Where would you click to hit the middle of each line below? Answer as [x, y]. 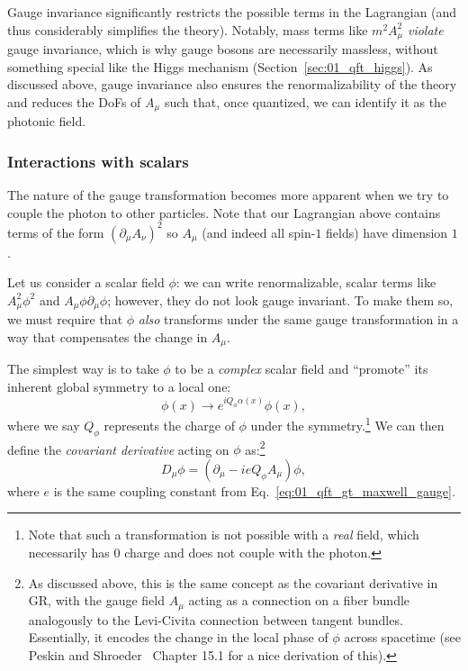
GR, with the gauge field [96, 600]
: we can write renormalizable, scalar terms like [306, 282]
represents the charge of [169, 425]
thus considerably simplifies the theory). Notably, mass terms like [188, 29]
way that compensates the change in [108, 337]
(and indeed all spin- [259, 232]
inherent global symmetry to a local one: [119, 387]
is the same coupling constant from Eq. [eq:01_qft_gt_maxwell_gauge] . [254, 490]
